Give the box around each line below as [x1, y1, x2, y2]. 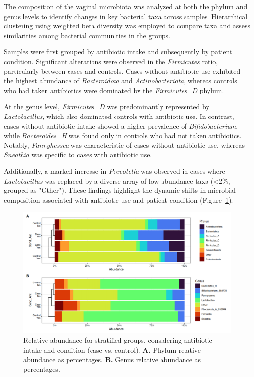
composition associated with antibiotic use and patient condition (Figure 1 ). [4, 194, 233, 205]
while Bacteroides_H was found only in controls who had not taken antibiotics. [4, 130, 242, 141]
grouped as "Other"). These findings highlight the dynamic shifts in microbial [4, 185, 236, 195]
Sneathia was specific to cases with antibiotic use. [4, 149, 152, 160]
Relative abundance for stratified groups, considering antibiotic [23, 335, 212, 345]
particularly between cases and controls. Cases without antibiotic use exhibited [4, 66, 241, 76]
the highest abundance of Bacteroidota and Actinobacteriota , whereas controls [4, 75, 237, 86]
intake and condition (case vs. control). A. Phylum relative [23, 344, 201, 354]
